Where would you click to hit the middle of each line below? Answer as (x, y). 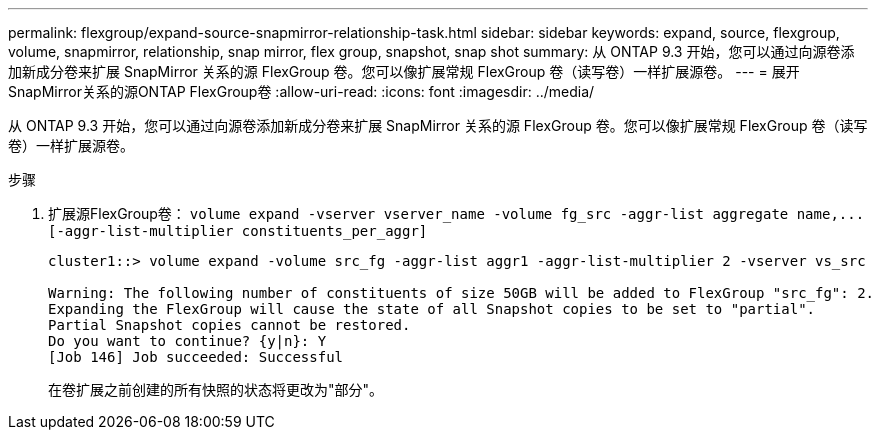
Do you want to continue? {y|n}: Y (187, 341)
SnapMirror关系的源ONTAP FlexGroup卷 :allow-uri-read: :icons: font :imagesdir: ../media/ (301, 91)
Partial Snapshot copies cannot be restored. (229, 325)
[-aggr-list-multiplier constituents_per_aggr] (238, 231)
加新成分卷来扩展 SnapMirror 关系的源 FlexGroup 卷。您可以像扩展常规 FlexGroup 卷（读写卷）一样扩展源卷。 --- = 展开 (404, 71)
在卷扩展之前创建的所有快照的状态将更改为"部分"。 (216, 389)
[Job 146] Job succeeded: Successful (196, 357)
